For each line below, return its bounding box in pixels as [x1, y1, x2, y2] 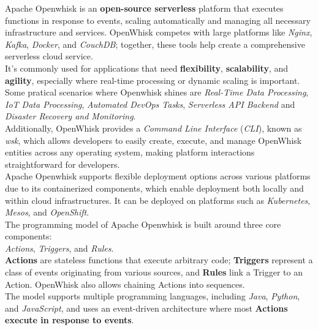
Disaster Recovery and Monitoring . [5, 110, 136, 122]
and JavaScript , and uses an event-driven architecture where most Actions [5, 301, 288, 314]
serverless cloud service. [5, 50, 93, 62]
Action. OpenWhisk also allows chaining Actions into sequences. [5, 277, 245, 290]
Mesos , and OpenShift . [5, 206, 89, 219]
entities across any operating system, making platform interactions [5, 146, 255, 159]
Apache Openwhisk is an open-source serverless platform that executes [5, 2, 284, 14]
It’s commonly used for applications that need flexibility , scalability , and [5, 61, 289, 74]
